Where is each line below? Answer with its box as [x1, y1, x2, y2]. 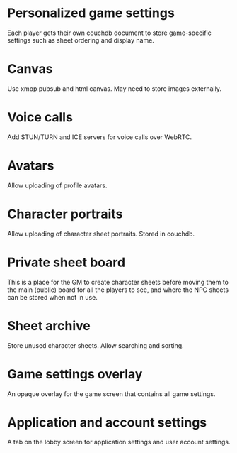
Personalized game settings [7, 5, 175, 21]
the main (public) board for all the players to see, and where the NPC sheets [7, 285, 229, 294]
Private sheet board [7, 254, 126, 271]
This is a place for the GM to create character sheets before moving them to [7, 278, 229, 286]
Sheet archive [7, 317, 91, 334]
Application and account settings [7, 414, 207, 430]
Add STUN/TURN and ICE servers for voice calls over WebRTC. [7, 133, 192, 141]
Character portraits [7, 206, 123, 222]
